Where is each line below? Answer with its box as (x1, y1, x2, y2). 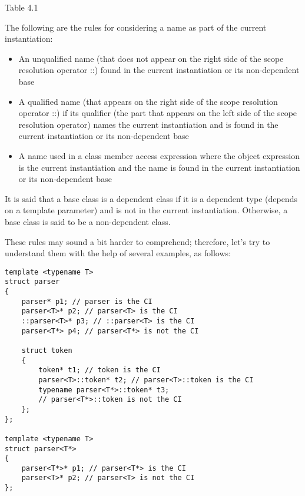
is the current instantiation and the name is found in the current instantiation (18, 161, 300, 173)
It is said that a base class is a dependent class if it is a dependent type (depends (5, 192, 297, 204)
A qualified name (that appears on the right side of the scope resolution (18, 95, 278, 107)
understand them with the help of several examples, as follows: (5, 247, 231, 259)
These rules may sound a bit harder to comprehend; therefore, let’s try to (5, 235, 270, 247)
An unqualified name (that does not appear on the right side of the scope (18, 52, 284, 64)
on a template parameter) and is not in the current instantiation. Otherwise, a (5, 204, 288, 216)
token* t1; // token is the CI (38, 366, 161, 375)
